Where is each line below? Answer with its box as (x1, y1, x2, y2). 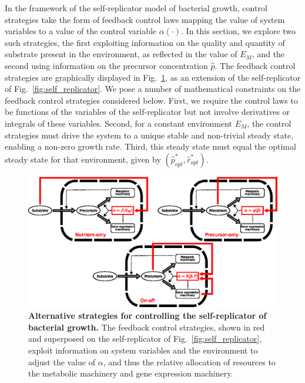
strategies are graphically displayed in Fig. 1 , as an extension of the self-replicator (5, 71, 301, 83)
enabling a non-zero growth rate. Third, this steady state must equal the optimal (5, 140, 296, 153)
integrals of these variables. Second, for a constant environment (5, 117, 233, 129)
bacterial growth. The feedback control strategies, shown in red (28, 321, 265, 333)
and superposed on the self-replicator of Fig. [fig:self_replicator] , (28, 332, 262, 345)
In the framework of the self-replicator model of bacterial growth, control (5, 2, 267, 14)
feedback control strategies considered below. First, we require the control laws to (5, 94, 298, 106)
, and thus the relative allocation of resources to (103, 355, 276, 368)
